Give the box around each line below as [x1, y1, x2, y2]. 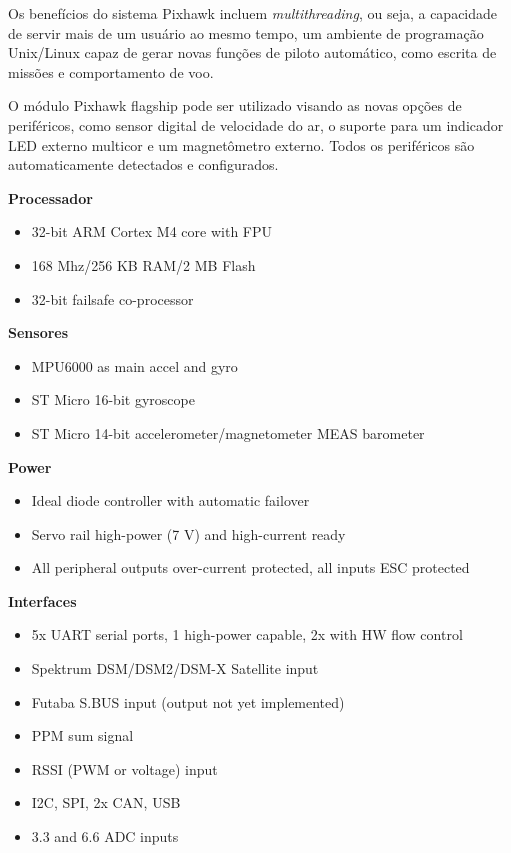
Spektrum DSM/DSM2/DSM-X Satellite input [31, 658, 319, 679]
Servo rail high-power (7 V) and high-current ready [31, 523, 346, 544]
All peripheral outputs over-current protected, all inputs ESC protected [31, 557, 470, 578]
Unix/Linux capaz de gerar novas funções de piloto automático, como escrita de [8, 42, 497, 63]
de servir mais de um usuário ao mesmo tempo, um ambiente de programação [8, 22, 484, 43]
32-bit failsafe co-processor [31, 288, 194, 309]
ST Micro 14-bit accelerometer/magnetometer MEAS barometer [31, 422, 425, 443]
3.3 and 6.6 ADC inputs [31, 826, 179, 847]
